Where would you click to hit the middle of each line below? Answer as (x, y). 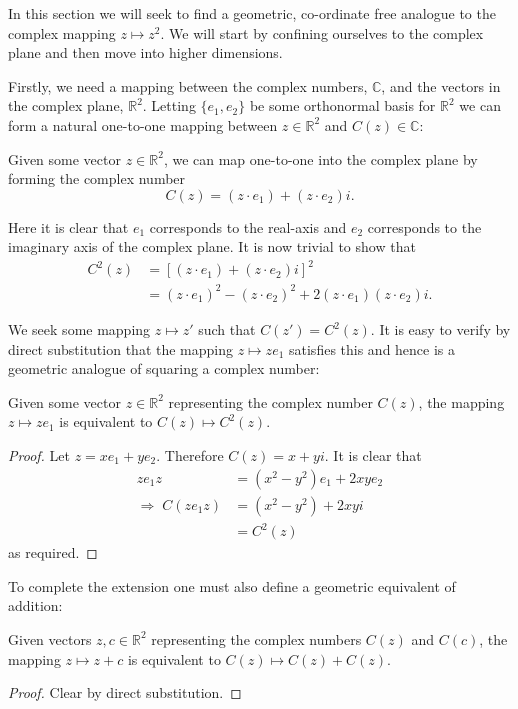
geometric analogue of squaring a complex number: (164, 368)
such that (227, 329)
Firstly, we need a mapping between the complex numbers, (188, 85)
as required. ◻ (53, 552)
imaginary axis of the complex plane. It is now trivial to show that (212, 246)
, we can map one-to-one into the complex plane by (320, 158)
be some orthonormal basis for (342, 105)
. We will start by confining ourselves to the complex (322, 32)
